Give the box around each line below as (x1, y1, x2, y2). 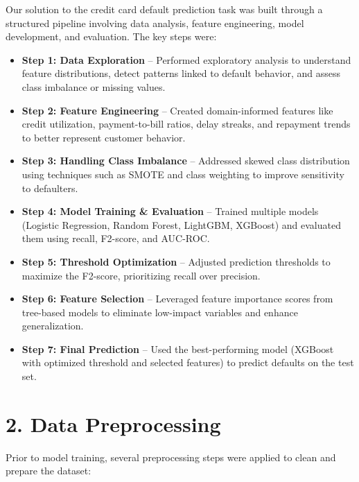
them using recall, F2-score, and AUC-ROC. (21, 231, 210, 246)
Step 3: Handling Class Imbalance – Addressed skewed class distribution (21, 153, 350, 168)
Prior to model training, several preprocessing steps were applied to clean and (6, 449, 336, 464)
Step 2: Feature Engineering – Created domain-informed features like (21, 103, 333, 117)
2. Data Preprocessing (6, 409, 221, 438)
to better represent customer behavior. (21, 130, 186, 144)
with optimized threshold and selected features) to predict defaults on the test (21, 355, 354, 370)
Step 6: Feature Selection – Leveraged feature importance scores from (21, 291, 333, 306)
